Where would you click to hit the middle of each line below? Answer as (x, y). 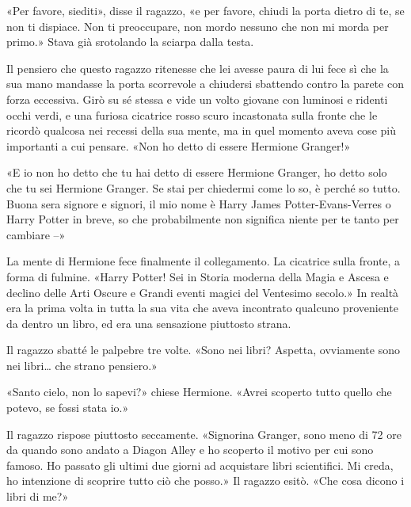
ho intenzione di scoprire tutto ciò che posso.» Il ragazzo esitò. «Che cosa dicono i (205, 480)
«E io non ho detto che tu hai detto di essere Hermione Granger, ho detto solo (197, 172)
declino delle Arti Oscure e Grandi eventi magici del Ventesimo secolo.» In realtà (203, 292)
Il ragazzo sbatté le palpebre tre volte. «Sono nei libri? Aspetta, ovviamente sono (203, 350)
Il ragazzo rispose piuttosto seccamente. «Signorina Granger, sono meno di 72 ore (204, 434)
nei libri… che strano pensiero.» (82, 365)
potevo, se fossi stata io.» (68, 408)
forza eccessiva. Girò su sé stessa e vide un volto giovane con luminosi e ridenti (197, 99)
